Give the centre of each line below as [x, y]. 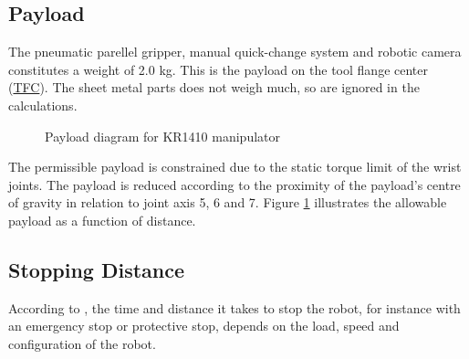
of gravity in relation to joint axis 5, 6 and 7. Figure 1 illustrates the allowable [228, 202]
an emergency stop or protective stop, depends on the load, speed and [204, 326]
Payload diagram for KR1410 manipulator [162, 136]
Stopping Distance [97, 269]
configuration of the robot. [82, 343]
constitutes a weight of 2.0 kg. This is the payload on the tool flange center [218, 69]
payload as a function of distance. [102, 220]
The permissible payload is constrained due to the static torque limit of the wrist [235, 167]
